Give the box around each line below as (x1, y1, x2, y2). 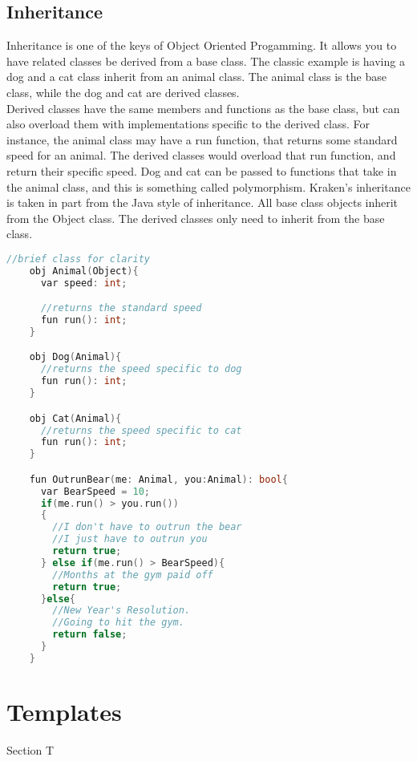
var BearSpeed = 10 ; (40, 485, 151, 497)
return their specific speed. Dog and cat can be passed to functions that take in (6, 162, 397, 179)
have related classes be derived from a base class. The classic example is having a (6, 52, 405, 69)
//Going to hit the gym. (52, 617, 184, 629)
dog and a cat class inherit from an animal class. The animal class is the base (6, 68, 387, 85)
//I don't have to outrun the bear (52, 521, 242, 533)
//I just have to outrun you (52, 533, 208, 545)
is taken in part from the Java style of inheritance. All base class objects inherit (6, 194, 399, 211)
